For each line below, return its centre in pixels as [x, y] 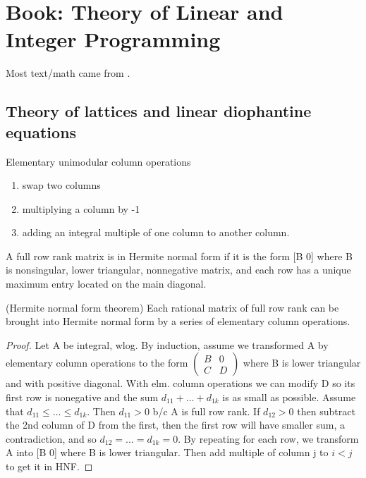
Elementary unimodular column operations [98, 161]
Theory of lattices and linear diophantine [159, 111]
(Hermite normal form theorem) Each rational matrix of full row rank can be [172, 307]
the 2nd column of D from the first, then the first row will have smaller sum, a [175, 425]
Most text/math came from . [68, 73]
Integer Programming [113, 39]
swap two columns [61, 185]
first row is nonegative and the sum [82, 397]
